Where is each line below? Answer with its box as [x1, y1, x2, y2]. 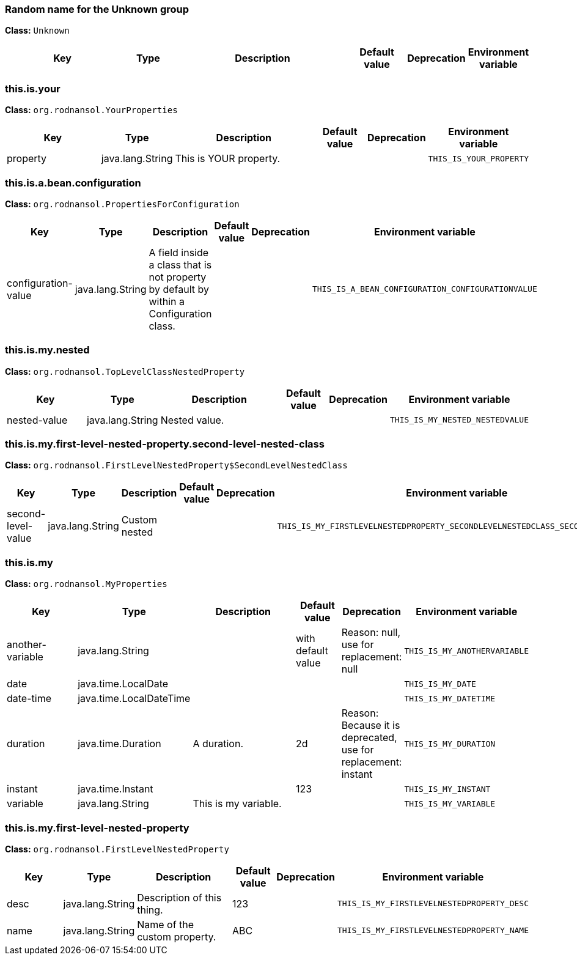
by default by [149, 282, 210, 295]
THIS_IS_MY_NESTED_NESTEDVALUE [389, 415, 529, 425]
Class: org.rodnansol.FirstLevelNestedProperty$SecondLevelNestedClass [5, 460, 348, 471]
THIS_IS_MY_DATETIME [404, 693, 496, 703]
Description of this [137, 891, 222, 904]
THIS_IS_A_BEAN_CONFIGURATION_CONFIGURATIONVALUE [312, 284, 537, 294]
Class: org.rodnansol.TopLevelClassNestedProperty [5, 366, 245, 377]
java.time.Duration [78, 737, 161, 750]
